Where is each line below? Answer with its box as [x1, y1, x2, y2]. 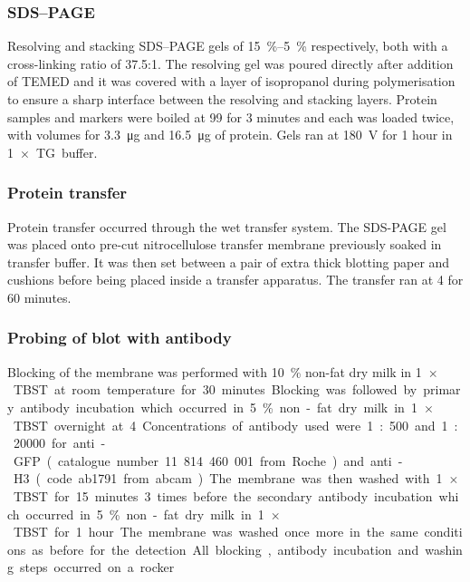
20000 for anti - [13, 433, 106, 452]
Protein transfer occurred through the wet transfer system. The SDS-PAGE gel [7, 217, 446, 236]
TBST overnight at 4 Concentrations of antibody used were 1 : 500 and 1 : [13, 415, 458, 434]
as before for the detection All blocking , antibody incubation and [32, 539, 419, 558]
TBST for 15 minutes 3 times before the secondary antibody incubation [13, 486, 433, 505]
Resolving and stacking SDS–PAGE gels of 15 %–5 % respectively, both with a [7, 36, 448, 55]
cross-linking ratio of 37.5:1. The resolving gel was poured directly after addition [7, 53, 454, 73]
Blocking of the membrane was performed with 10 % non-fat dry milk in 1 [7, 362, 422, 381]
